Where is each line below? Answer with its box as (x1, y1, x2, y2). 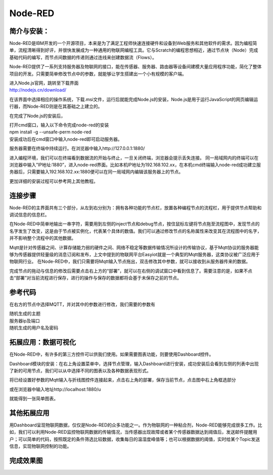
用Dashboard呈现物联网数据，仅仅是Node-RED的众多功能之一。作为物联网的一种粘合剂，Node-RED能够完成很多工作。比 (9, 422, 262, 428)
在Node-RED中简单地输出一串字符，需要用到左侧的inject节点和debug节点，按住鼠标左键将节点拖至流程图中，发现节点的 (9, 221, 260, 227)
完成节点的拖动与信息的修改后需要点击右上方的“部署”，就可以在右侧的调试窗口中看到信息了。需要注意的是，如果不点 (9, 268, 253, 274)
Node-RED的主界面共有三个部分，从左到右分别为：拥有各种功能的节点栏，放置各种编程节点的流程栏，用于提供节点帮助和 (9, 205, 262, 211)
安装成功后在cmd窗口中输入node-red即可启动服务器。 (9, 136, 122, 142)
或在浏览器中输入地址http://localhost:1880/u (9, 386, 101, 392)
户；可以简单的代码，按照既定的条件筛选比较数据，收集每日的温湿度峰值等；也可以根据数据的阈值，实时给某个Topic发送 (9, 436, 260, 442)
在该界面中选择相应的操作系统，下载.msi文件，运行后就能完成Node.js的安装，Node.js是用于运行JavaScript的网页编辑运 (9, 96, 258, 102)
